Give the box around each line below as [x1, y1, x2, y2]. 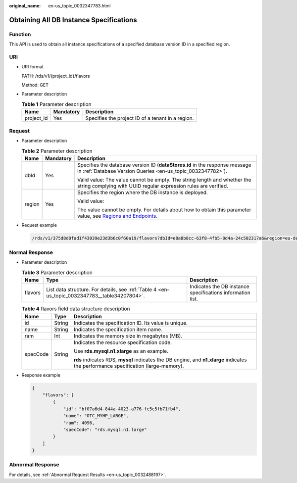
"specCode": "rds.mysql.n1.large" [63, 427, 147, 433]
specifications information [190, 290, 251, 296]
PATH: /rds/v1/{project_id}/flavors [21, 73, 90, 79]
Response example [21, 372, 60, 378]
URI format [21, 64, 44, 70]
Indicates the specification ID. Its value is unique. [73, 319, 188, 326]
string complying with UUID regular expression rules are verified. [77, 182, 229, 189]
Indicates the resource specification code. [73, 339, 172, 346]
